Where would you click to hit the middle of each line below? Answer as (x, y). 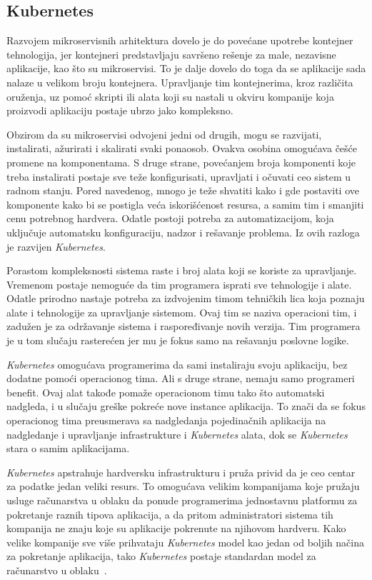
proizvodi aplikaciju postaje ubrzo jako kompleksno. (120, 110)
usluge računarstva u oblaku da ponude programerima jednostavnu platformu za (182, 500)
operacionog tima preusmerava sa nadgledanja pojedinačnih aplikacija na (166, 420)
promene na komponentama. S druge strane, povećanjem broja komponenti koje (181, 162)
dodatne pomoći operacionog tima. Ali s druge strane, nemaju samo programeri (181, 378)
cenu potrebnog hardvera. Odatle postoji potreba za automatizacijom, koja (170, 218)
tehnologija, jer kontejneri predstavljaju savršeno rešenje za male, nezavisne (171, 54)
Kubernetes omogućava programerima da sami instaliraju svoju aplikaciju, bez (177, 364)
